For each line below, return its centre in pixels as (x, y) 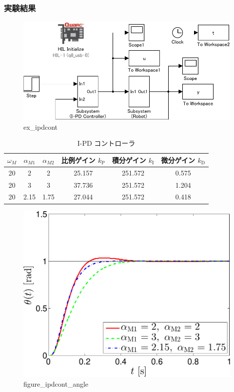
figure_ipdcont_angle (56, 383)
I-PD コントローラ (106, 143)
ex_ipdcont (41, 127)
